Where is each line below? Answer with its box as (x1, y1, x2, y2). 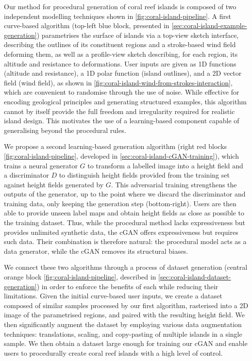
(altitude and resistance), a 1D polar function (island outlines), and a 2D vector (4, 68, 242, 78)
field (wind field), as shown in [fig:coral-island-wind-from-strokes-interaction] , (4, 77, 233, 87)
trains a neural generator (4, 160, 78, 170)
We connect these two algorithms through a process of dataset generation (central (4, 262, 248, 272)
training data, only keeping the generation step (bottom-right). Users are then (4, 198, 236, 208)
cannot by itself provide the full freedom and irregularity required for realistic (4, 106, 235, 116)
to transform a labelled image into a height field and (87, 160, 243, 170)
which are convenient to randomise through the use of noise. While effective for (4, 87, 239, 97)
